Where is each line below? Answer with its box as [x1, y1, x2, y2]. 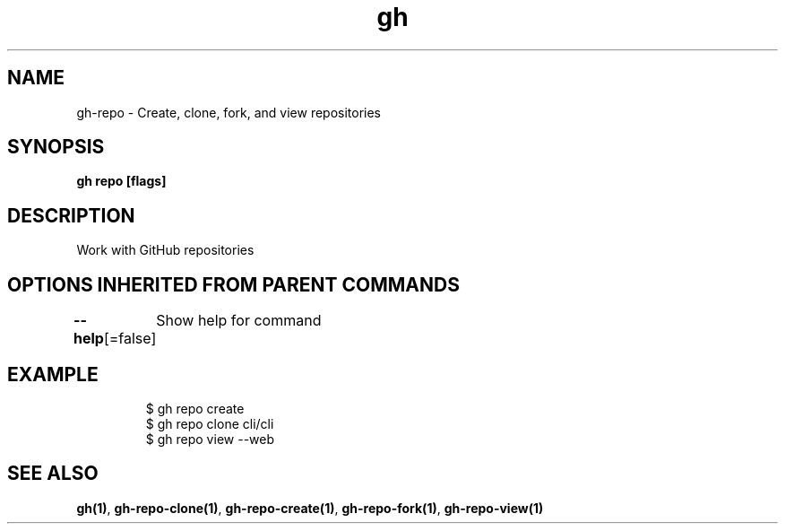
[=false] [103, 329, 157, 348]
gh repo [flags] [76, 173, 167, 189]
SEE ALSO [7, 462, 99, 485]
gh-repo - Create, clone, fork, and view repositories [76, 104, 382, 120]
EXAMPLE [7, 362, 99, 386]
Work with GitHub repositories [76, 242, 254, 258]
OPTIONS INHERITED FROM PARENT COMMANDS [7, 273, 460, 296]
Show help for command [156, 311, 322, 330]
